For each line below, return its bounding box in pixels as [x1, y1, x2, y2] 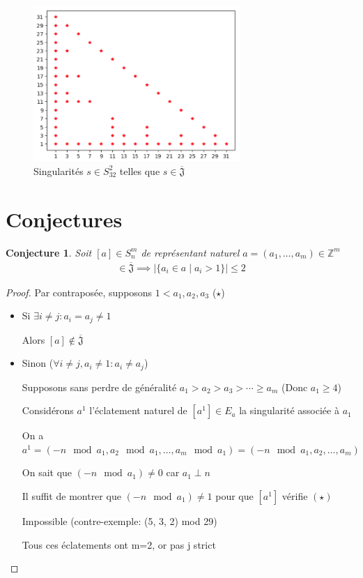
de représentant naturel [141, 245, 240, 259]
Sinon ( [22, 356, 54, 370]
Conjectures [6, 204, 123, 233]
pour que [215, 489, 254, 503]
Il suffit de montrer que [22, 489, 121, 503]
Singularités [33, 163, 84, 178]
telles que [119, 163, 160, 178]
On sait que [22, 465, 72, 480]
